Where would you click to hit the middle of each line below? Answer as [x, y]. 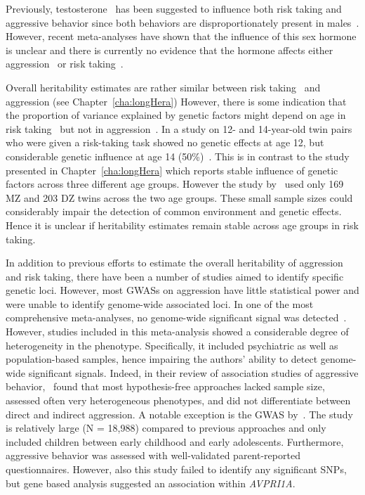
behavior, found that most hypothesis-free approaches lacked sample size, [165, 386]
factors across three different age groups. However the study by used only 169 [175, 184]
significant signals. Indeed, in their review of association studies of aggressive [193, 372]
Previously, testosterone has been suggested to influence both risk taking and [174, 8]
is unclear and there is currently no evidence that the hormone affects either [170, 50]
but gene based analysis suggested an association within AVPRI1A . [151, 483]
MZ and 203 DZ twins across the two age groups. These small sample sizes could [179, 197]
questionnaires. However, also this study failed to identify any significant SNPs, [176, 469]
